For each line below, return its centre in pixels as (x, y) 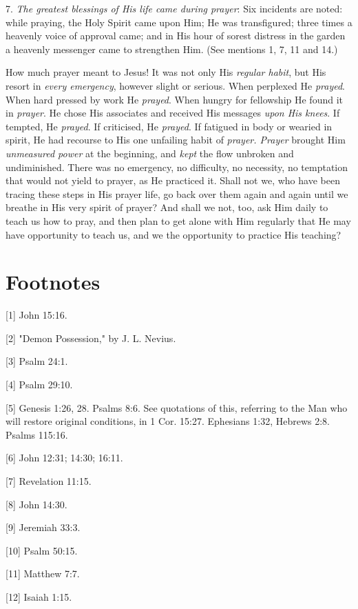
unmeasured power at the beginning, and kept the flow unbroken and (150, 153)
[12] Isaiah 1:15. (39, 596)
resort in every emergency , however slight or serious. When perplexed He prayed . (176, 85)
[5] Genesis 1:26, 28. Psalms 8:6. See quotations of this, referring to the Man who (177, 407)
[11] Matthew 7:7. (43, 573)
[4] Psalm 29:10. (39, 384)
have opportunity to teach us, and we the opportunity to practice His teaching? (173, 234)
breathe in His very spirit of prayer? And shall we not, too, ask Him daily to (167, 207)
